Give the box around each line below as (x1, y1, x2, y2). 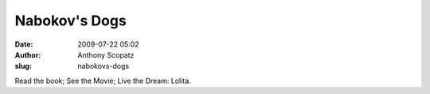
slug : (14, 62, 32, 71)
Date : (14, 39, 33, 49)
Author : (14, 50, 41, 59)
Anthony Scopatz (77, 50, 135, 59)
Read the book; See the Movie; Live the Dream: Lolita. (14, 76, 191, 85)
